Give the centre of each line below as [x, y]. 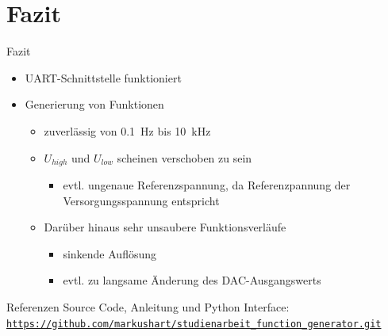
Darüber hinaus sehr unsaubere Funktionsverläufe [165, 227]
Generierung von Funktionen [94, 104]
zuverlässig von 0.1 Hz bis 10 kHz [127, 130]
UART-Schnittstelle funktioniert [103, 77]
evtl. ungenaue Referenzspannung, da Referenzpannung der [207, 184]
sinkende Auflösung [110, 253]
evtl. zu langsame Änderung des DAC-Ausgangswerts [192, 280]
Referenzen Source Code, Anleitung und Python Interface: [148, 306]
